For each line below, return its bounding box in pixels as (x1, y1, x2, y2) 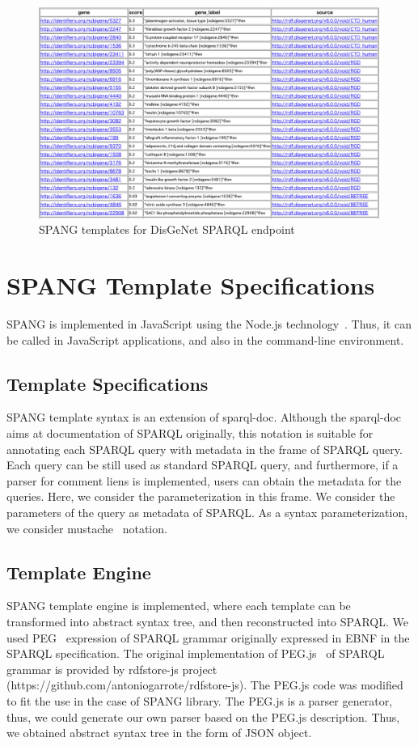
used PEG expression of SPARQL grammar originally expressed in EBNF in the (6, 629, 410, 646)
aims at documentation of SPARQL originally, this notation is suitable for (6, 424, 374, 441)
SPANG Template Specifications (6, 269, 375, 302)
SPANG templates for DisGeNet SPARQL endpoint (39, 221, 295, 238)
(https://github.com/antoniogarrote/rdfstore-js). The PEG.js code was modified (6, 676, 403, 693)
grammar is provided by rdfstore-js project (6, 660, 217, 677)
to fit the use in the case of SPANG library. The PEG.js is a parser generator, (6, 692, 393, 709)
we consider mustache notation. (6, 519, 167, 536)
